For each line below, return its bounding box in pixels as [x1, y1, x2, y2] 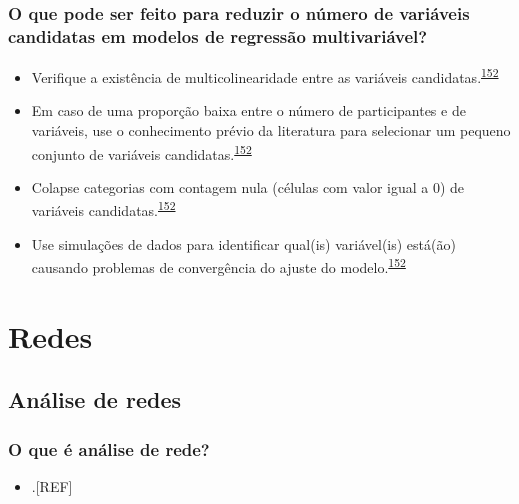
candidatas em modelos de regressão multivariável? [8, 23, 428, 48]
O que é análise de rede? [8, 436, 210, 461]
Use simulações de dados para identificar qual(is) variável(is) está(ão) [31, 233, 456, 254]
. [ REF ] [31, 475, 73, 496]
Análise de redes [8, 384, 182, 415]
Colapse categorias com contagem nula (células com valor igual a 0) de [31, 176, 465, 197]
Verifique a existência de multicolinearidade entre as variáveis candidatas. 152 [31, 64, 499, 87]
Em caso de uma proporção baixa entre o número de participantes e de [31, 100, 466, 121]
